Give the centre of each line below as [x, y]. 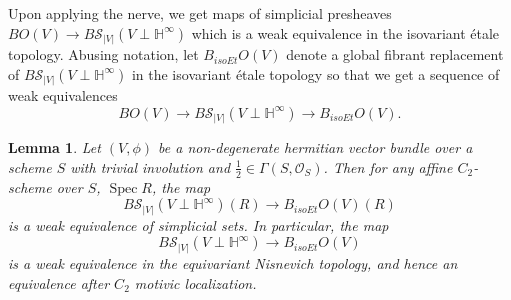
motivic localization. [195, 282]
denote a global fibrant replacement [395, 54]
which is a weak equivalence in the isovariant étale [345, 32]
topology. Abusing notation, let [103, 54]
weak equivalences [63, 95]
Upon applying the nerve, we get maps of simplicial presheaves [200, 13]
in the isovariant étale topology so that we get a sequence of [315, 73]
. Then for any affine [388, 166]
